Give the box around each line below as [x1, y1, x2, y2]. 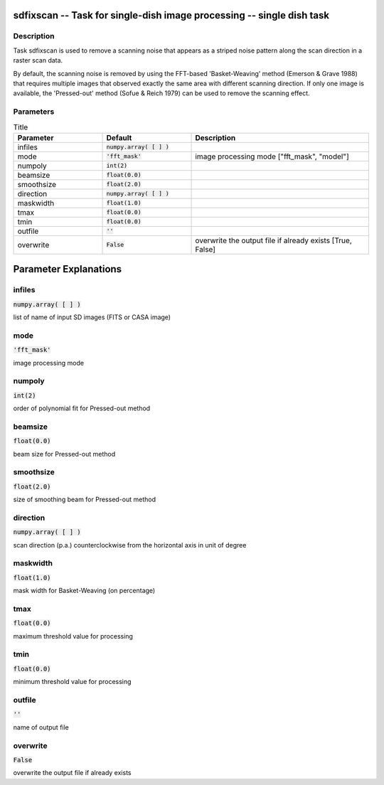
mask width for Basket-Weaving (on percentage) [13, 587, 156, 595]
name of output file [13, 722, 69, 732]
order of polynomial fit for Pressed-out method [13, 404, 151, 412]
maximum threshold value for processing [13, 631, 133, 640]
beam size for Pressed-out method [13, 449, 116, 458]
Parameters [13, 107, 55, 117]
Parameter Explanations [13, 263, 122, 275]
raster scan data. [13, 56, 63, 65]
